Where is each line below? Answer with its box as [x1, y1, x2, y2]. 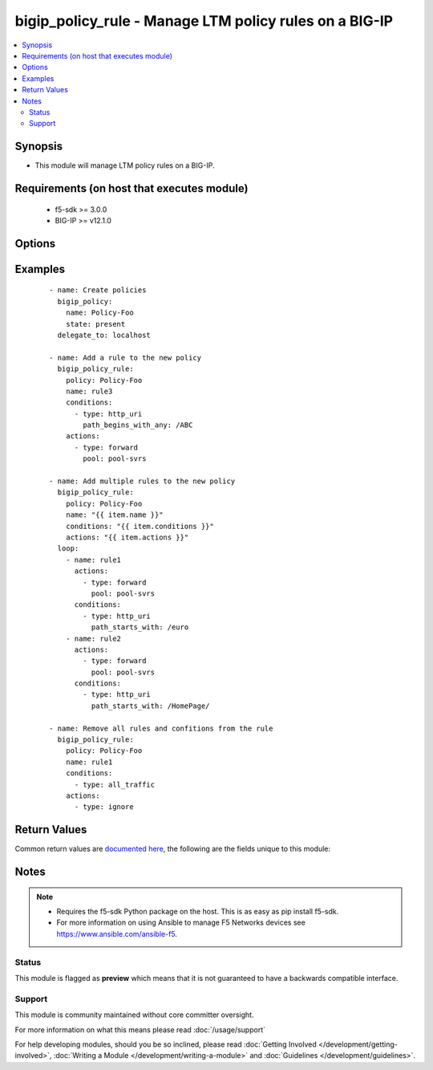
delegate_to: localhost [57, 330, 152, 340]
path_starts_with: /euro [91, 623, 189, 632]
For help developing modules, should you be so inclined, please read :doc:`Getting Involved [14, 1039, 317, 1049]
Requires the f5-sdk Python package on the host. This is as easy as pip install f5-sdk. [56, 907, 339, 917]
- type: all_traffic [74, 779, 156, 789]
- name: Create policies [49, 286, 147, 295]
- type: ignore [74, 803, 134, 812]
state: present [65, 319, 126, 328]
